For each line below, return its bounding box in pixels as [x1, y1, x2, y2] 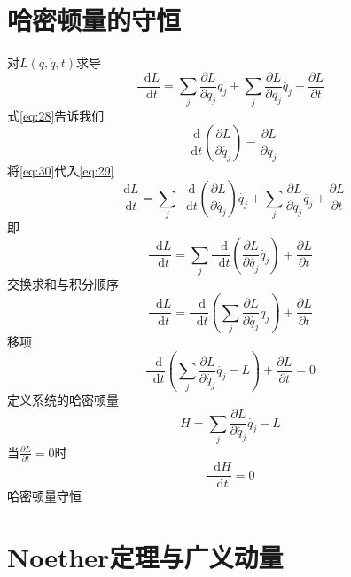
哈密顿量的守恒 [7, 2, 182, 38]
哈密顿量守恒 [7, 487, 82, 505]
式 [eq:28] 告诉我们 [7, 105, 105, 124]
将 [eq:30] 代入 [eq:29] [7, 161, 114, 180]
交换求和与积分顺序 [7, 274, 119, 292]
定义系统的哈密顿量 [7, 390, 119, 409]
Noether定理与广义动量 [7, 539, 284, 575]
